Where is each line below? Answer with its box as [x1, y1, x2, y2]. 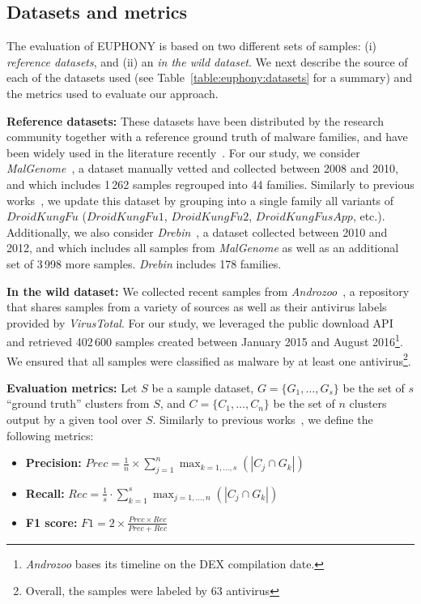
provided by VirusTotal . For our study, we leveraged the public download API [6, 314, 393, 331]
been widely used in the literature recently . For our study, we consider [6, 144, 360, 161]
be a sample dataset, [151, 379, 254, 396]
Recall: [25, 484, 65, 501]
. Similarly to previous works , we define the [152, 410, 373, 427]
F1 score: [25, 513, 78, 530]
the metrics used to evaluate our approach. [6, 84, 219, 101]
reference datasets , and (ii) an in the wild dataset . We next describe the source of [6, 53, 408, 70]
